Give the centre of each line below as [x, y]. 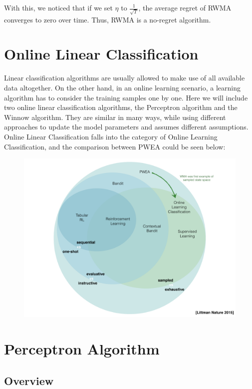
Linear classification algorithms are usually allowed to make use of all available [125, 78]
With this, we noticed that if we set [58, 7]
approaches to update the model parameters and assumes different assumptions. [126, 127]
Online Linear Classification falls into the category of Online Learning [111, 136]
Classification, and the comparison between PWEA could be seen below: [115, 146]
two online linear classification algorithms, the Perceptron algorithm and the [121, 107]
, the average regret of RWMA [185, 7]
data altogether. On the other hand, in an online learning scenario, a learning [122, 88]
